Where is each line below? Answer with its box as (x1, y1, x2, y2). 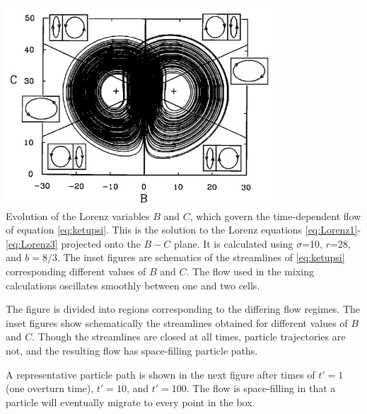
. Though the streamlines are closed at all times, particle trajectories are (32, 329, 346, 344)
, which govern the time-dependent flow (190, 208, 361, 223)
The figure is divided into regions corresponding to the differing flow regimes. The (6, 301, 361, 316)
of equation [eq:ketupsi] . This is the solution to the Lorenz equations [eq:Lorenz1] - (6, 222, 361, 237)
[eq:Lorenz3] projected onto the (6, 236, 141, 251)
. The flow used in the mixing (186, 263, 314, 278)
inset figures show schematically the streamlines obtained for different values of (6, 315, 348, 330)
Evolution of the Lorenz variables (6, 208, 150, 223)
